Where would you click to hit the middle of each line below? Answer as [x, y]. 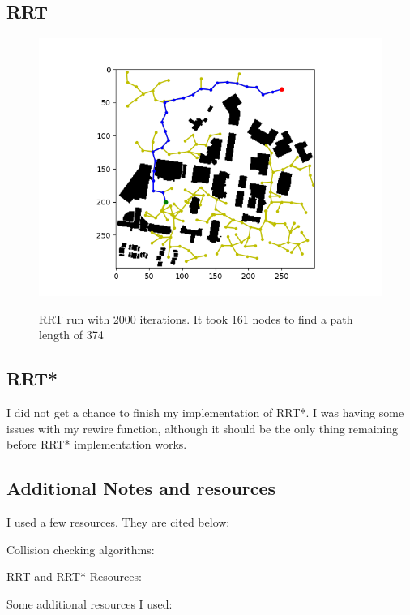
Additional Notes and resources [141, 488]
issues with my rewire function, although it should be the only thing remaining [203, 428]
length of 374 [71, 335]
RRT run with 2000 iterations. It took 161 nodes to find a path [196, 318]
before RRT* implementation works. [97, 444]
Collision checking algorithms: [81, 549]
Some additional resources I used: [90, 603]
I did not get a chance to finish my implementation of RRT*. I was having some [205, 413]
